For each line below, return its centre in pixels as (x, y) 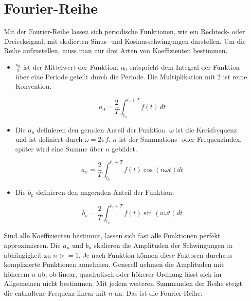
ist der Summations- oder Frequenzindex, (180, 139)
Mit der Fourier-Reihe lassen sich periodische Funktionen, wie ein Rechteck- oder (125, 31)
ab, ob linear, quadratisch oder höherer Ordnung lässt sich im (130, 273)
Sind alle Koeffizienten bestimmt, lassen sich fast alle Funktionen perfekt (112, 235)
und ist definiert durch (49, 139)
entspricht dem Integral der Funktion (185, 66)
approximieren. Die (32, 245)
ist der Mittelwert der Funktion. (71, 66)
